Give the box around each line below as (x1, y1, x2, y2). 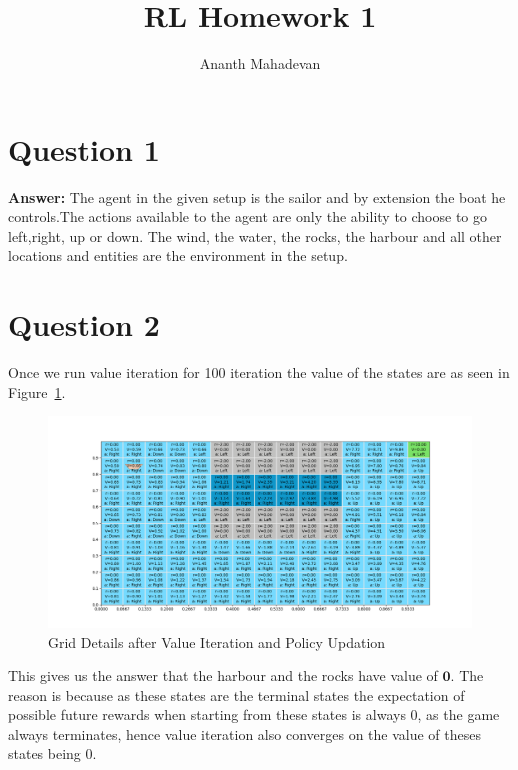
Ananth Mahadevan (199, 53, 321, 74)
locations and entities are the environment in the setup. (8, 245, 348, 266)
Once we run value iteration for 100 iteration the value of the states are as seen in (8, 362, 510, 383)
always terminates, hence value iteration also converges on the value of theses (8, 723, 482, 744)
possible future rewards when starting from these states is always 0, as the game (8, 704, 500, 725)
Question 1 (8, 128, 160, 169)
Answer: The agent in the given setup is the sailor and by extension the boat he (8, 186, 506, 207)
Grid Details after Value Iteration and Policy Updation (48, 631, 386, 652)
